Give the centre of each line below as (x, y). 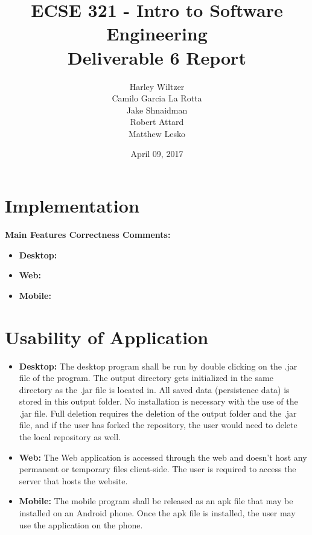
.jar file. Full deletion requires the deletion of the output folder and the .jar (158, 413)
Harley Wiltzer (157, 86)
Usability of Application (107, 337)
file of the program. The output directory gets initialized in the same (146, 378)
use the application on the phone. (81, 524)
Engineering (157, 34)
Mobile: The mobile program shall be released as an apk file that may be (156, 501)
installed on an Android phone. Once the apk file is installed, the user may (157, 513)
